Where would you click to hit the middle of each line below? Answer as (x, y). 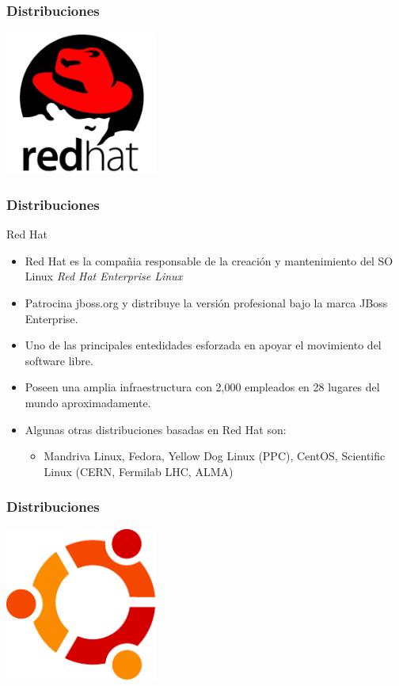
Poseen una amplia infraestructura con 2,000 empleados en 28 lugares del (202, 387)
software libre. (59, 360)
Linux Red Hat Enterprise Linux (104, 276)
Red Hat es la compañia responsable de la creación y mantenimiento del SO (209, 260)
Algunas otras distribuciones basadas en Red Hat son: (156, 429)
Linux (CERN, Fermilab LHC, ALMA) (139, 471)
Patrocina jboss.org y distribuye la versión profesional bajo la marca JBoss (206, 302)
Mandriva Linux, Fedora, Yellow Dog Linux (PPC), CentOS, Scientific (215, 456)
